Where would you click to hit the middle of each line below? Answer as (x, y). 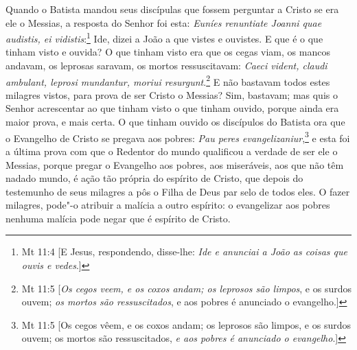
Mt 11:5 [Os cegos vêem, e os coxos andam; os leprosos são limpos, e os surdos (186, 324)
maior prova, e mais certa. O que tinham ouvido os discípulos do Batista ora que (175, 122)
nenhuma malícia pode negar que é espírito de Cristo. (118, 218)
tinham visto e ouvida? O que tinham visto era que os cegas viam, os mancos (168, 52)
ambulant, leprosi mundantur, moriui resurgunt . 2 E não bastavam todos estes (168, 80)
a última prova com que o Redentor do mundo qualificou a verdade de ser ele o (172, 151)
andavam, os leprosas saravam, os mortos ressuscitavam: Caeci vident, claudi (166, 66)
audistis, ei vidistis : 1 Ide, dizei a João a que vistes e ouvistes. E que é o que (164, 37)
